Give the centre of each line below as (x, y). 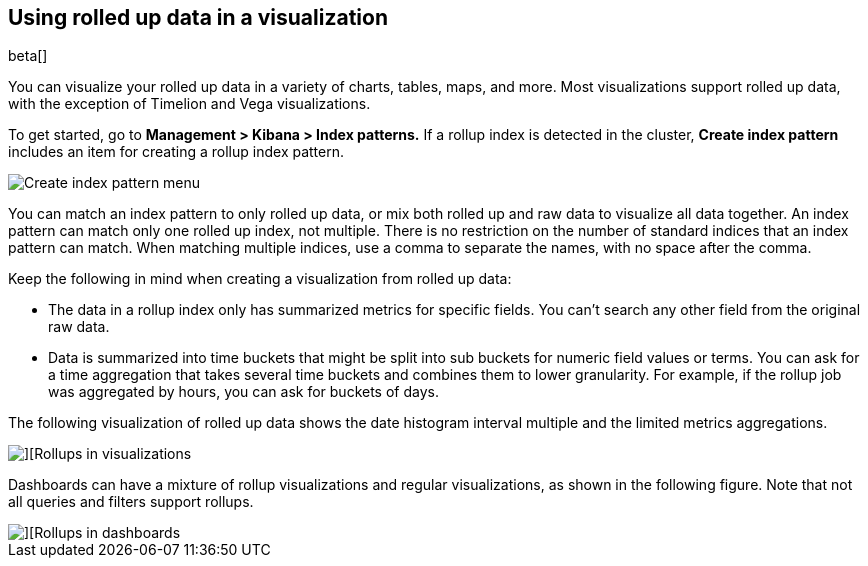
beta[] (28, 56)
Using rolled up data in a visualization (198, 17)
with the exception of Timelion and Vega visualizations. (189, 104)
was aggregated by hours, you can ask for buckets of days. (243, 392)
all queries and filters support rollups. (131, 502)
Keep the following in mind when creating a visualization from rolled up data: (260, 279)
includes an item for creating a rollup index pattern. (176, 152)
